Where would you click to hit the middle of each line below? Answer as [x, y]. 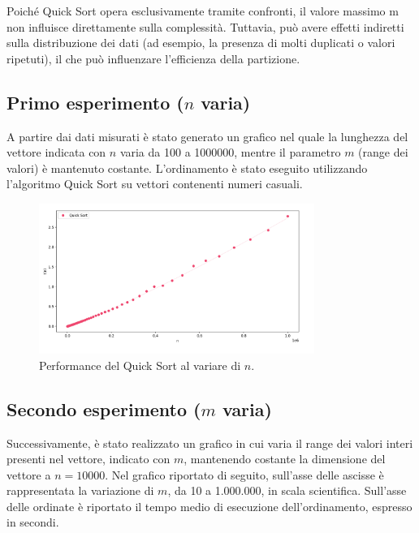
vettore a [29, 474]
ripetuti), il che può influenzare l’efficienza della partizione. [153, 58]
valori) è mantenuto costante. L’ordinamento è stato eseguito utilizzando [187, 168]
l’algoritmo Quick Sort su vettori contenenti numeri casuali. [155, 184]
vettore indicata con [56, 152]
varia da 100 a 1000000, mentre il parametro [230, 152]
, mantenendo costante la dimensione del [285, 459]
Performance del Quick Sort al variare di [140, 365]
